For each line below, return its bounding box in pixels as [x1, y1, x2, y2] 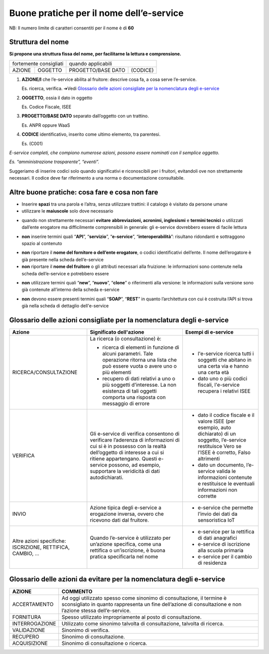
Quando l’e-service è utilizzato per [90, 534, 171, 541]
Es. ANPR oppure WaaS [21, 122, 70, 128]
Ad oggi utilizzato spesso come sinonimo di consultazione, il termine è [61, 594, 227, 601]
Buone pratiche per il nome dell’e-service [9, 7, 184, 18]
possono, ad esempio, [108, 461, 161, 468]
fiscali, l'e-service [197, 382, 240, 389]
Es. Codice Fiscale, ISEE [21, 104, 72, 110]
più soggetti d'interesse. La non [102, 382, 177, 389]
